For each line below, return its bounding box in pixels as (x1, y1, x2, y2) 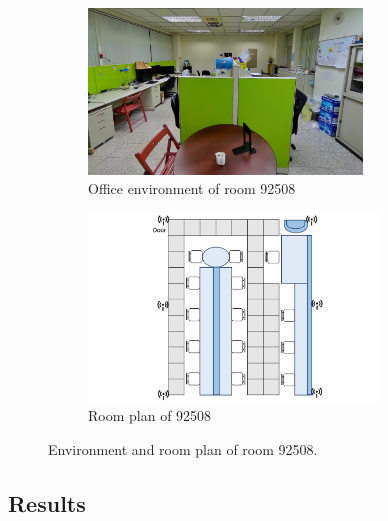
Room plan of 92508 (88, 405, 212, 426)
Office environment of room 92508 (88, 178, 296, 199)
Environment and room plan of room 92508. (48, 438, 318, 459)
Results (8, 487, 86, 518)
